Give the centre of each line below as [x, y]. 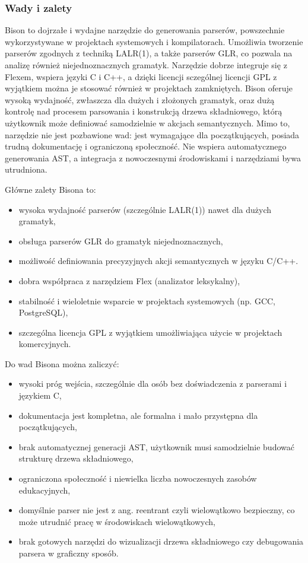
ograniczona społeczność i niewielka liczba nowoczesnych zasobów [138, 478]
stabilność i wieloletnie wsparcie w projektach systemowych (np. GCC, [147, 300]
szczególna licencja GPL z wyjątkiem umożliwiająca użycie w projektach [150, 332]
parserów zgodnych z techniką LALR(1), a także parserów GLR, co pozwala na [149, 53]
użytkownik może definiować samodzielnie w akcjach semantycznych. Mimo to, [147, 123]
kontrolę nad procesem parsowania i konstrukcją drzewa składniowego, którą [144, 111]
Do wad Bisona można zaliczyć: [62, 363]
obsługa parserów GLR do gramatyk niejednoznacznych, [121, 241]
